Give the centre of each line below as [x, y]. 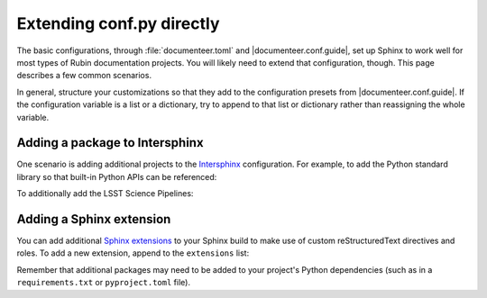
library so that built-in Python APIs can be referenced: [117, 176]
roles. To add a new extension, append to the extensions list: [133, 253]
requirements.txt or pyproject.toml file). [104, 283]
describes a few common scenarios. [84, 76]
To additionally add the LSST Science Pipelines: [105, 194]
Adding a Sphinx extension [94, 219]
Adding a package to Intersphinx [110, 143]
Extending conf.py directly [118, 23]
